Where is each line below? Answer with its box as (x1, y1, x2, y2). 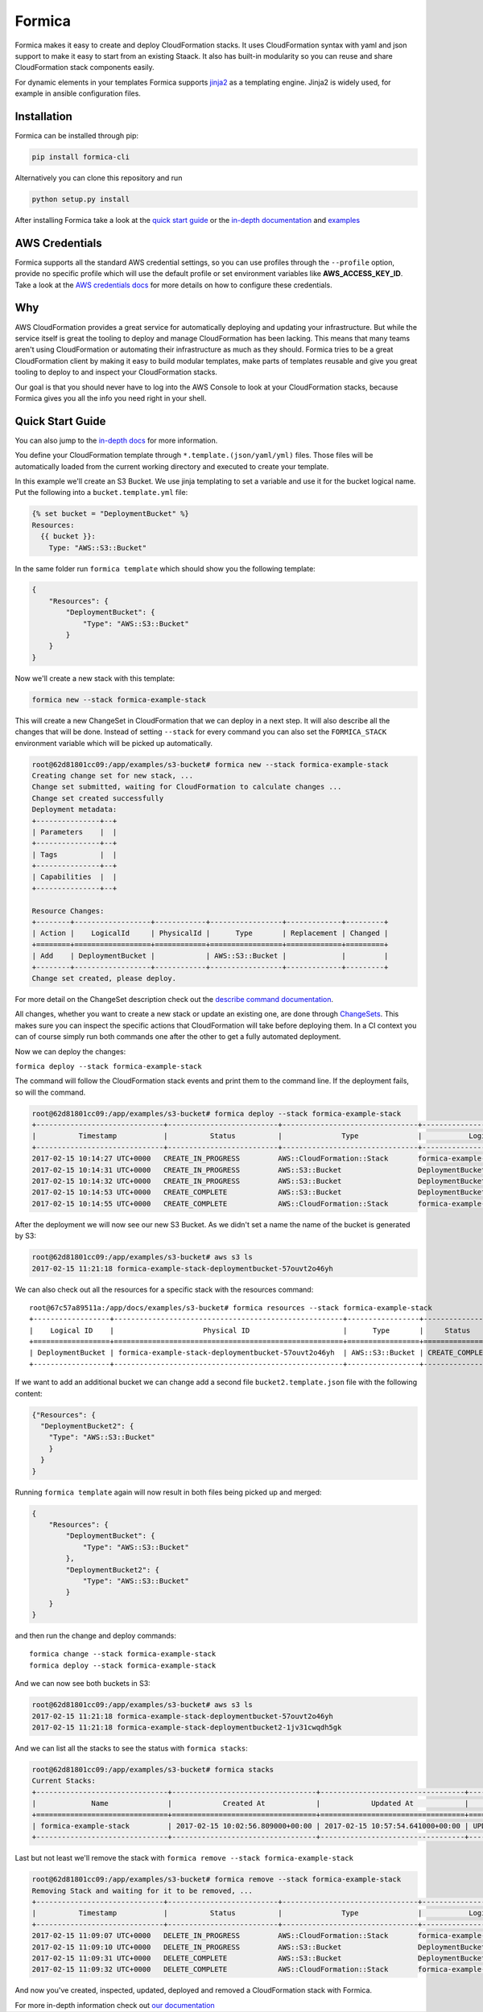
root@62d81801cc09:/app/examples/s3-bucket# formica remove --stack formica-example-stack (31, 1875, 402, 1884)
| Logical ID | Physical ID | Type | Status (29, 1326, 471, 1335)
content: (14, 1388, 43, 1398)
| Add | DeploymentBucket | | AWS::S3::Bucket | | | (31, 951, 389, 961)
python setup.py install (31, 194, 130, 204)
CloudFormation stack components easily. (14, 63, 155, 72)
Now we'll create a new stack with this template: (14, 673, 175, 683)
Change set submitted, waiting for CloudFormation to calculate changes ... (31, 782, 342, 792)
